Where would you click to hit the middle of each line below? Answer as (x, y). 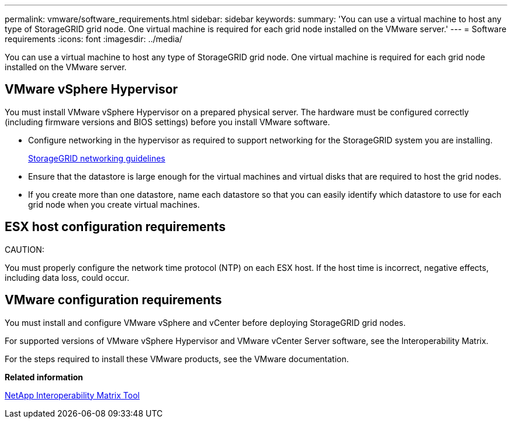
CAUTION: (25, 249)
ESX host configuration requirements (115, 227)
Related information (44, 377)
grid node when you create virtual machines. (114, 204)
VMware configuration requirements (113, 300)
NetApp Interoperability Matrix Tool (72, 395)
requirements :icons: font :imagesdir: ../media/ (94, 39)
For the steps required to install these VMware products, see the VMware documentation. (177, 359)
